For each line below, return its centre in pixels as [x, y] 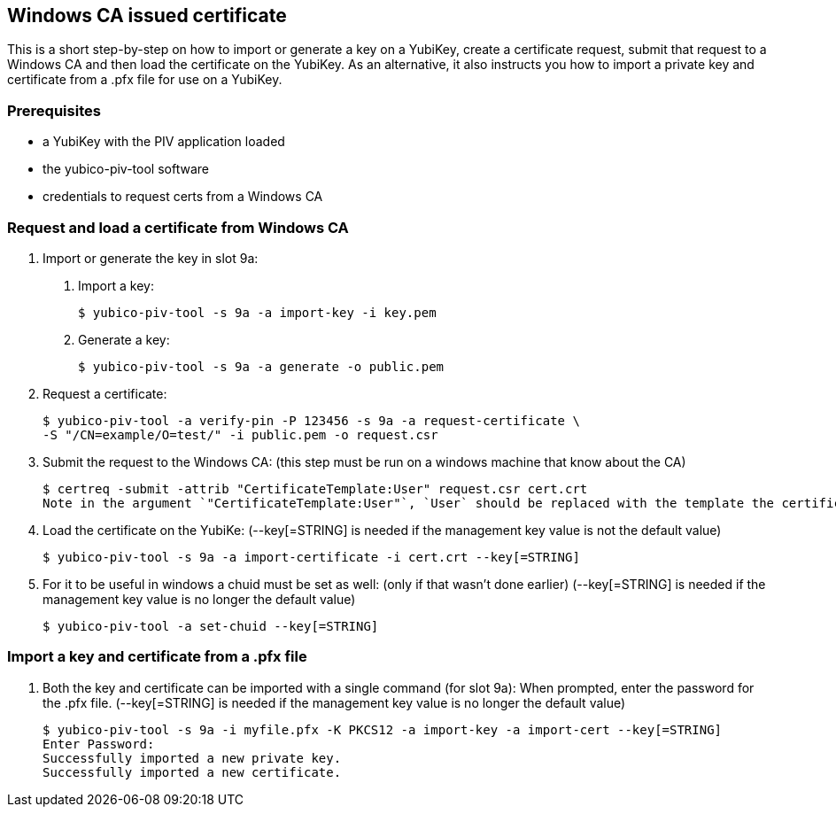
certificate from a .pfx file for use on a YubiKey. [145, 80]
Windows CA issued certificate [147, 16]
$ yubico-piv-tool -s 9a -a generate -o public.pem [261, 366]
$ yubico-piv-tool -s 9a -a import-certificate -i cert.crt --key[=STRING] [311, 557]
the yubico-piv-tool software [126, 169]
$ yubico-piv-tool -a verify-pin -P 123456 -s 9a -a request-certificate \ [311, 420]
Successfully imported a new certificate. [192, 772]
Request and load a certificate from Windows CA [178, 227]
